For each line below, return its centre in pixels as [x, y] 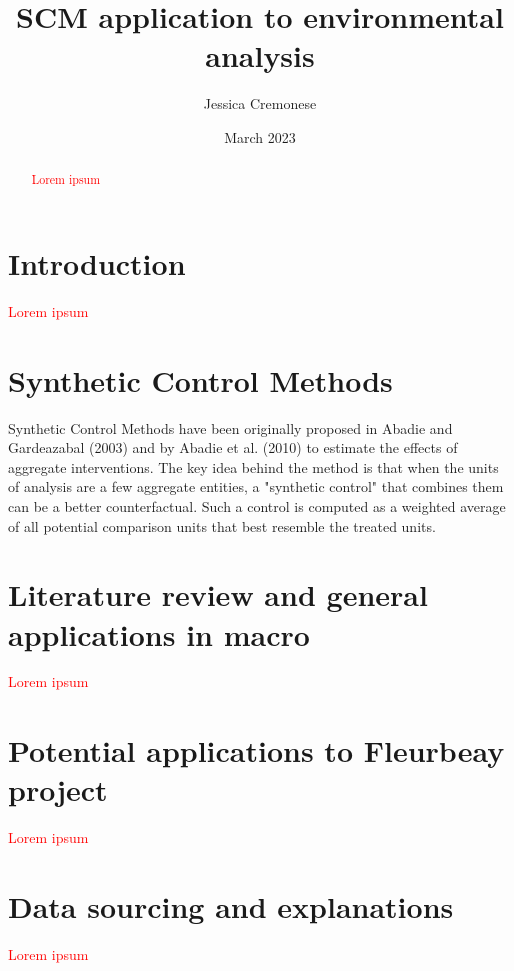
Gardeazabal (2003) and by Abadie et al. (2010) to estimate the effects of [233, 447]
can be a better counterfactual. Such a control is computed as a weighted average [257, 505]
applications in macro [159, 633]
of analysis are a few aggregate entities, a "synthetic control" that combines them [256, 486]
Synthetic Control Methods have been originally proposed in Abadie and [230, 427]
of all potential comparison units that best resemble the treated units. [222, 525]
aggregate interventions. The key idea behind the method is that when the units [253, 466]
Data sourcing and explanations [231, 906]
